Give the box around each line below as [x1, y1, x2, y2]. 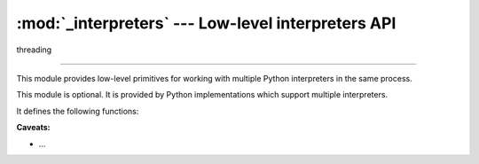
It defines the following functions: [16, 105, 139, 116]
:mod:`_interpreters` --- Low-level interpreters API [16, 13, 397, 33]
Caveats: [16, 122, 51, 133]
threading [16, 44, 52, 55]
